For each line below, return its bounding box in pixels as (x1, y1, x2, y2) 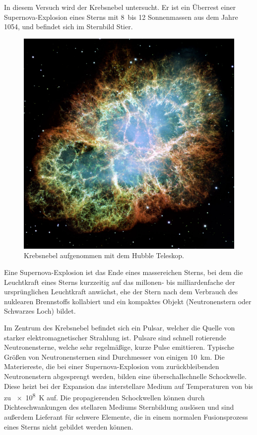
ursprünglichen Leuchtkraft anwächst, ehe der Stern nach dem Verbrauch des (4, 286, 238, 297)
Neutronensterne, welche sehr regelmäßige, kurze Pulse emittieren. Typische (4, 342, 234, 352)
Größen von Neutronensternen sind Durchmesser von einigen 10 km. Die (4, 351, 225, 362)
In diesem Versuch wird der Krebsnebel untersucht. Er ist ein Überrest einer (4, 2, 236, 12)
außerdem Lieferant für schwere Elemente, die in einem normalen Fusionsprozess (4, 411, 248, 422)
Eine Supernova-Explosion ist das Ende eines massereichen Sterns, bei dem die (4, 267, 243, 277)
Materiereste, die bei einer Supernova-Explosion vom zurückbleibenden (4, 361, 219, 372)
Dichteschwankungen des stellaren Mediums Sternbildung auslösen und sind (4, 402, 234, 412)
